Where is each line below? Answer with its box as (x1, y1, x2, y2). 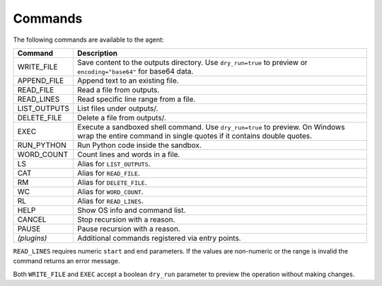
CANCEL (17, 214, 47, 224)
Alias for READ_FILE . (77, 168, 141, 178)
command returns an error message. (13, 257, 120, 265)
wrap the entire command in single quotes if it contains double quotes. (77, 131, 313, 141)
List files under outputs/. (77, 103, 158, 113)
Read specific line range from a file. (77, 94, 196, 104)
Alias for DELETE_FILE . (77, 177, 148, 187)
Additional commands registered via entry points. (77, 233, 241, 243)
